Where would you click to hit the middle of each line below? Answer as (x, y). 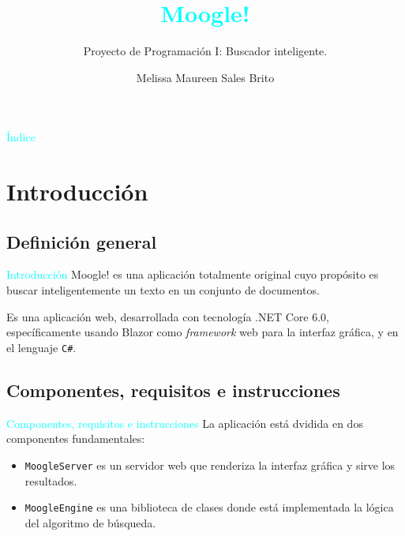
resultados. (51, 480)
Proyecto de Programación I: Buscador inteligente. (205, 51)
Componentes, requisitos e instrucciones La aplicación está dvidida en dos (185, 423)
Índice (21, 137)
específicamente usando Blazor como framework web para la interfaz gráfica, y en (202, 332)
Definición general (82, 241)
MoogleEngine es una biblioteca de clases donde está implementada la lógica (209, 507)
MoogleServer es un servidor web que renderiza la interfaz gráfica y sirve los (210, 465)
